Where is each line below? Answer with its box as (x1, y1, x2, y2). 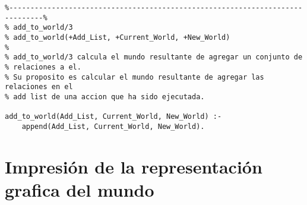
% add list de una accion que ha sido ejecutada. (5, 92, 205, 101)
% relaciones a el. (5, 62, 81, 71)
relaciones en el (5, 83, 73, 92)
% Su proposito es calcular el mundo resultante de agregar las (5, 72, 264, 81)
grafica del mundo (5, 177, 154, 201)
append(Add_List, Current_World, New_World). (21, 122, 205, 131)
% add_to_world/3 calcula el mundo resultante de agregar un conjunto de (5, 53, 303, 62)
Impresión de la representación (5, 154, 262, 178)
